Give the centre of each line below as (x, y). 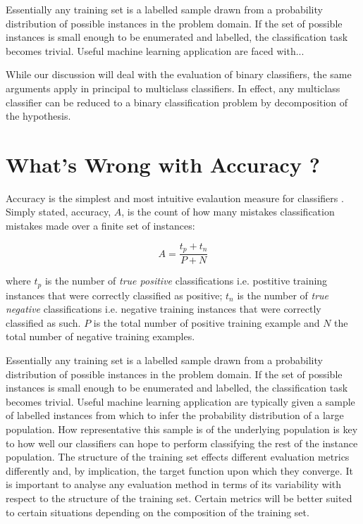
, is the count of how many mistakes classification (228, 212)
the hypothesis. (38, 116)
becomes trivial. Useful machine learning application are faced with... (155, 50)
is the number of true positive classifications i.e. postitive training (186, 281)
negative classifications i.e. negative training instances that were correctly (164, 309)
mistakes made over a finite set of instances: (100, 226)
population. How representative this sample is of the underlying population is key (182, 429)
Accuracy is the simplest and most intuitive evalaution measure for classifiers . (175, 198)
